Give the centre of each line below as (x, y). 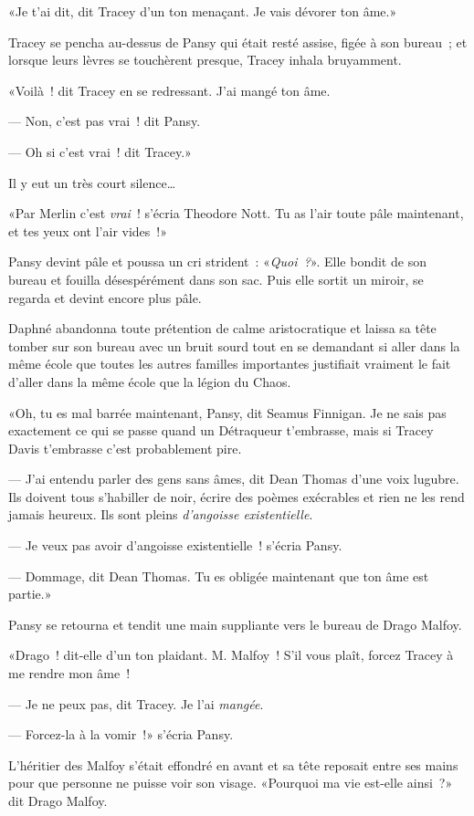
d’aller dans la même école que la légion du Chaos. (150, 381)
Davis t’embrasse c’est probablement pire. (125, 448)
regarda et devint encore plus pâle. (105, 297)
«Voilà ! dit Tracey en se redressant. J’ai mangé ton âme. (169, 90)
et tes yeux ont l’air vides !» (88, 230)
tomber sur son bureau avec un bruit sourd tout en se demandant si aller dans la (234, 345)
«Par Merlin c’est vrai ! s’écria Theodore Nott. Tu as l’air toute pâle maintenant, (236, 213)
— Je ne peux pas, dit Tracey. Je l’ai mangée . (136, 703)
